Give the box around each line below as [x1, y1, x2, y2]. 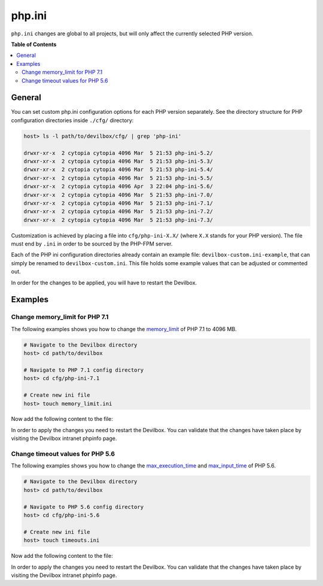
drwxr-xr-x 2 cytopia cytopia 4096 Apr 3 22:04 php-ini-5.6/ [23, 183, 214, 190]
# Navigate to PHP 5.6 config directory [23, 503, 144, 510]
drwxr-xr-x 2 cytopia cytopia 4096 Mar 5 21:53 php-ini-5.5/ [23, 174, 214, 181]
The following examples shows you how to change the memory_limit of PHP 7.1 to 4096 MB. [11, 325, 237, 332]
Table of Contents [11, 41, 57, 48]
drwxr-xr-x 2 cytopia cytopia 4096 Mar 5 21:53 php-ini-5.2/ [23, 150, 214, 156]
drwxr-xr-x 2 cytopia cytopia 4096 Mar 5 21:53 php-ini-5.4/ [23, 166, 214, 173]
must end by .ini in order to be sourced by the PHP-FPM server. [11, 240, 173, 248]
